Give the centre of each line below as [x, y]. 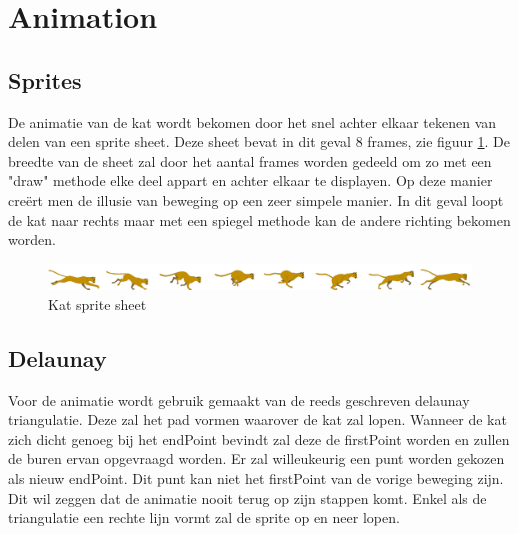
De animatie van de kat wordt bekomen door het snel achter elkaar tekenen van [252, 121]
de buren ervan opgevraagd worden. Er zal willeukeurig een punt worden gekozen [256, 458]
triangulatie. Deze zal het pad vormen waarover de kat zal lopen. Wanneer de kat [257, 419]
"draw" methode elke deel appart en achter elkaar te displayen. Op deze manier [250, 180]
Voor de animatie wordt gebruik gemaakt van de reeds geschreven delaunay [239, 399]
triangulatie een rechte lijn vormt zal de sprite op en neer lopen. [204, 517]
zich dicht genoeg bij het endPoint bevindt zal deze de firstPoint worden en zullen [259, 438]
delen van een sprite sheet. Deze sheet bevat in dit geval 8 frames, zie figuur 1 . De [259, 141]
